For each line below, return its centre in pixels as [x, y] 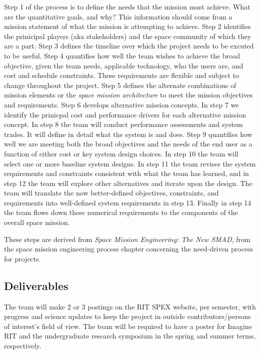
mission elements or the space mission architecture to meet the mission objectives [128, 95]
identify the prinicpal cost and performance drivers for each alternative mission [125, 114]
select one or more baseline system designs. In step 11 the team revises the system [130, 163]
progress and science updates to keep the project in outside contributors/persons [127, 316]
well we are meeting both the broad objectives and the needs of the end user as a [128, 144]
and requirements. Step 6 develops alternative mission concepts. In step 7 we [121, 104]
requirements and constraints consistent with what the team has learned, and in [126, 173]
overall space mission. [37, 222]
